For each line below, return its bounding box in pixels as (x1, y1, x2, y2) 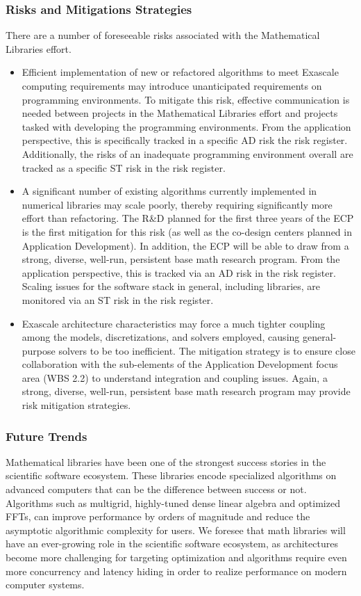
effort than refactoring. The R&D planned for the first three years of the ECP (22, 211, 354, 225)
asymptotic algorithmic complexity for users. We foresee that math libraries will (6, 522, 346, 537)
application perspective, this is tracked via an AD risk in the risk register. (22, 265, 336, 280)
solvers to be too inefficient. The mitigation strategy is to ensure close (58, 343, 355, 357)
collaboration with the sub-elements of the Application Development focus (22, 357, 338, 371)
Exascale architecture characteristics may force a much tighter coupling (22, 316, 326, 330)
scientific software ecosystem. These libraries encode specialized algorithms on (6, 468, 337, 483)
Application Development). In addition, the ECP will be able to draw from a (22, 238, 349, 252)
